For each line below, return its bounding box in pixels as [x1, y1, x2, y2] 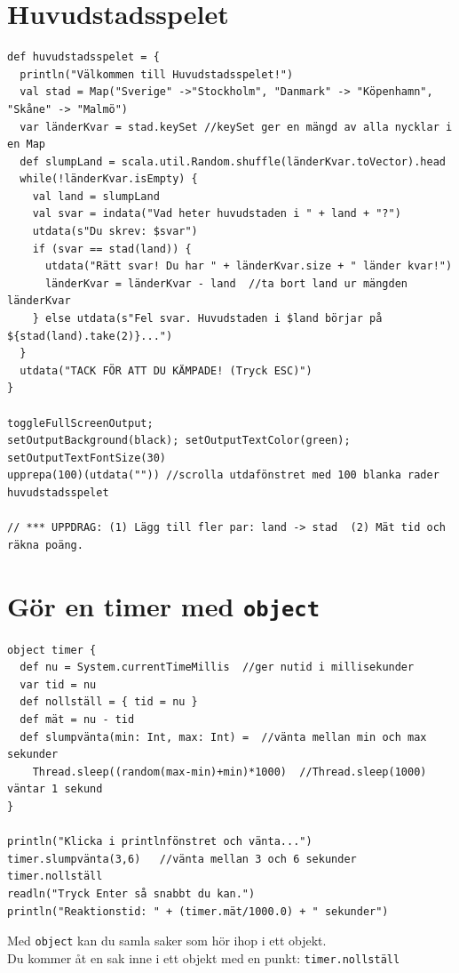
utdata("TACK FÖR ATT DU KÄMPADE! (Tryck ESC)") [20, 364, 313, 377]
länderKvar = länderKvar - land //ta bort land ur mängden [44, 277, 408, 290]
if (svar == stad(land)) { [32, 242, 192, 255]
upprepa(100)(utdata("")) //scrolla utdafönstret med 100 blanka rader [7, 469, 439, 482]
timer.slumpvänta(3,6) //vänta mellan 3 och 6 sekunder [7, 852, 357, 865]
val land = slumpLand [32, 189, 160, 203]
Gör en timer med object [7, 587, 320, 623]
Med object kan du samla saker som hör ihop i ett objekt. [7, 931, 327, 950]
